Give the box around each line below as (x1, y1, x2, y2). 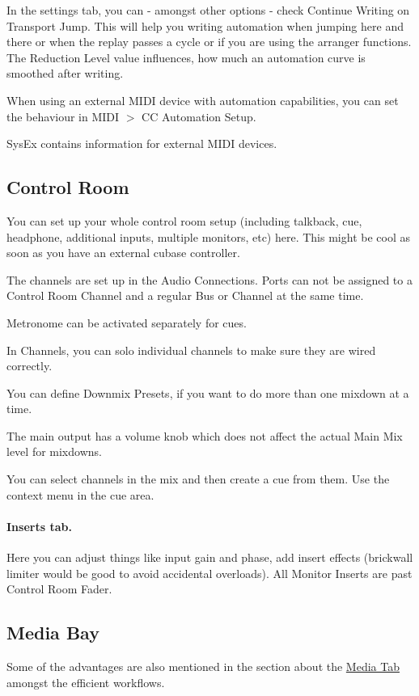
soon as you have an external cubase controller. (6, 244, 240, 261)
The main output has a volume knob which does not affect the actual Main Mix (6, 427, 403, 444)
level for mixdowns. (6, 443, 102, 460)
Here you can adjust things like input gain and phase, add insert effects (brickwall (6, 549, 413, 566)
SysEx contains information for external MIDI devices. (6, 135, 277, 152)
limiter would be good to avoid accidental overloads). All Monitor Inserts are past (6, 564, 413, 581)
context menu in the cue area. (6, 486, 154, 503)
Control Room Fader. (6, 580, 112, 597)
